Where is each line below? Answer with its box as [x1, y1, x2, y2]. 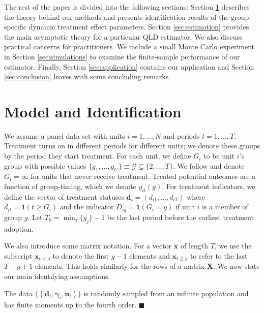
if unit [175, 201, 195, 212]
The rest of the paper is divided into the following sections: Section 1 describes [4, 2, 250, 12]
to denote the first [52, 250, 109, 261]
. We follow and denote [172, 160, 245, 171]
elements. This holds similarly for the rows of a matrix [35, 261, 205, 271]
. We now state [213, 261, 260, 271]
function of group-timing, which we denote [4, 181, 136, 192]
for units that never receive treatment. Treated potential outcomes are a [31, 171, 256, 181]
